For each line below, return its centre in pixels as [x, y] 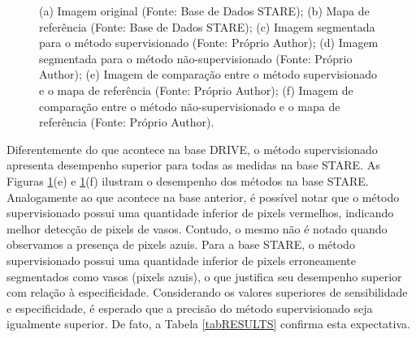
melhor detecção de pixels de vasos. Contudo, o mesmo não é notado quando [197, 228]
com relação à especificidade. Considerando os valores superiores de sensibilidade [207, 292]
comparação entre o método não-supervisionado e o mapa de [190, 106]
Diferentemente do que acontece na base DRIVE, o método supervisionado [192, 149]
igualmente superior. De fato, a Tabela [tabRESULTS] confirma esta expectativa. [208, 324]
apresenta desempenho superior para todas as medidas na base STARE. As [193, 165]
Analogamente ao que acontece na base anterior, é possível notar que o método [203, 197]
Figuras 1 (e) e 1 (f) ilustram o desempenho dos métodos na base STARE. [188, 180]
